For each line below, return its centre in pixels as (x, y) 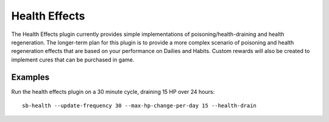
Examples (30, 77)
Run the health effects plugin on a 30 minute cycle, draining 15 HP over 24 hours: (113, 91)
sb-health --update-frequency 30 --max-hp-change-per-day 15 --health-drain (140, 106)
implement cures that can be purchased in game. (73, 59)
